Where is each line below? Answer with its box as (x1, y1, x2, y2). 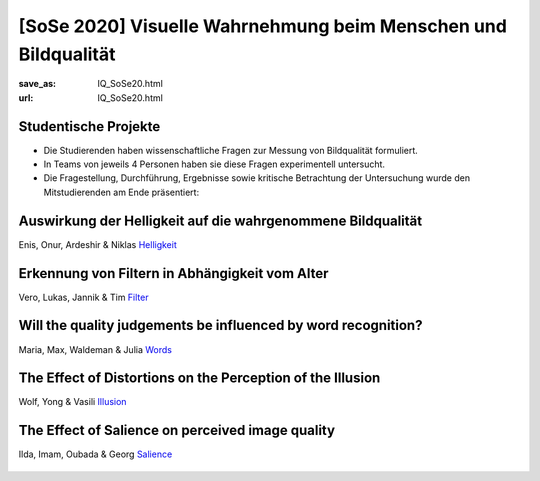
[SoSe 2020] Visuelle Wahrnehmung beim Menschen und (18, 15, 507, 37)
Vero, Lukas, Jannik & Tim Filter (18, 291, 149, 303)
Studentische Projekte (18, 118, 161, 135)
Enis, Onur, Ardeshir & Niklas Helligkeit (18, 238, 177, 250)
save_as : (18, 78, 57, 90)
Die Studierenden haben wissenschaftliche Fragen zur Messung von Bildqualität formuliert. (43, 144, 419, 156)
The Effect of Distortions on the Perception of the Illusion (18, 370, 381, 387)
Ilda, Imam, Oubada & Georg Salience (18, 448, 173, 460)
